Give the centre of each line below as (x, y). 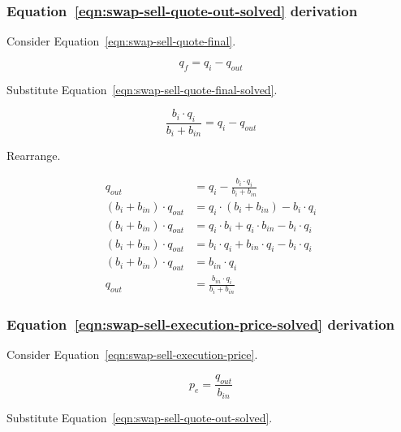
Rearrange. (34, 156)
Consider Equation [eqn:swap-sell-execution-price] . (132, 354)
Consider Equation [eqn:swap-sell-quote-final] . (121, 41)
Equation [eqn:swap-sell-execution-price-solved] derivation (201, 324)
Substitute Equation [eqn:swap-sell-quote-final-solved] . (142, 89)
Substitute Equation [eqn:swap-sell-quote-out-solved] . (140, 418)
